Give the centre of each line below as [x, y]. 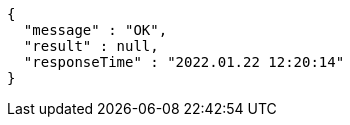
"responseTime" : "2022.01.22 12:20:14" [184, 62]
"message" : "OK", [95, 30]
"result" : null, [91, 46]
